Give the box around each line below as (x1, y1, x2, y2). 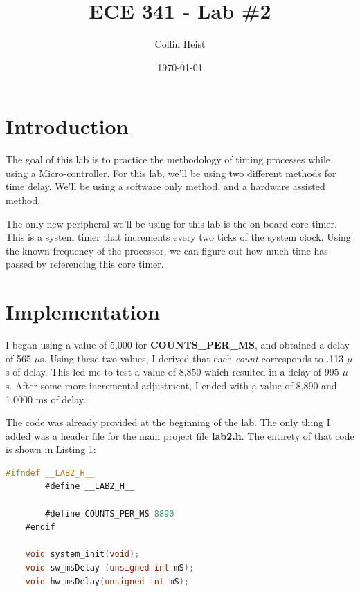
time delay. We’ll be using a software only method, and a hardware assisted (6, 179, 325, 194)
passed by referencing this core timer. (6, 257, 164, 271)
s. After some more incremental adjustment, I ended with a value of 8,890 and (6, 378, 337, 392)
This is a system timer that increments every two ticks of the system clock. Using (6, 230, 351, 244)
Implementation (6, 297, 160, 326)
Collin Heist (154, 37, 206, 51)
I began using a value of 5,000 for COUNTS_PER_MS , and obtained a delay (6, 337, 350, 352)
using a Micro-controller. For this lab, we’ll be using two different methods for (6, 165, 336, 180)
